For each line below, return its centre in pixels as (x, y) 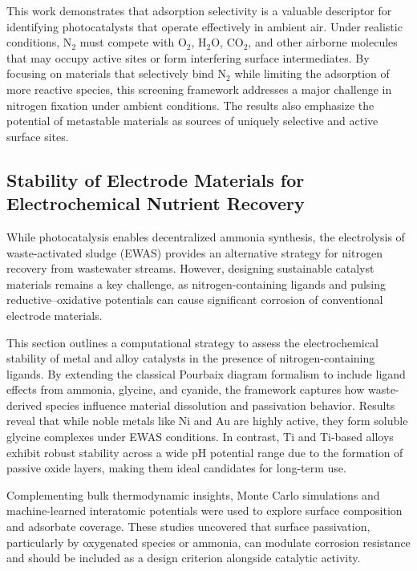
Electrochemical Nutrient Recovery (156, 203)
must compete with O (133, 42)
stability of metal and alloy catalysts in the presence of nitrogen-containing (191, 358)
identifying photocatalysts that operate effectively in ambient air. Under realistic (204, 26)
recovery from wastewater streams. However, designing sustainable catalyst (190, 268)
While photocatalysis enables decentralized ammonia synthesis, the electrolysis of (206, 236)
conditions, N (39, 42)
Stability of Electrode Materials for (156, 179)
